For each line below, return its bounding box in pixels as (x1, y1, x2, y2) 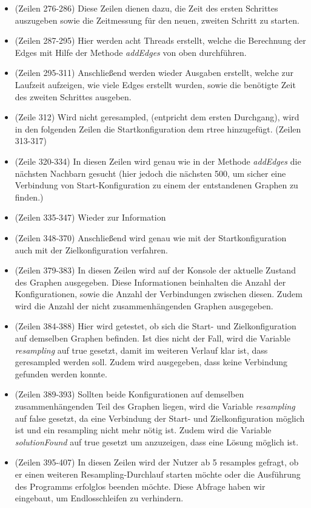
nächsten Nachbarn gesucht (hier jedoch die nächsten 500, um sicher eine (15, 166, 286, 179)
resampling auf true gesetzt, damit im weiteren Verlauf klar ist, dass (15, 343, 268, 356)
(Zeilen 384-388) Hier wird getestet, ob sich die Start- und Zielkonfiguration (15, 320, 296, 332)
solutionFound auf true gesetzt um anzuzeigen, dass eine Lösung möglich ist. (15, 435, 299, 448)
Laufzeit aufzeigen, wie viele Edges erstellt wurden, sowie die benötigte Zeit (15, 78, 296, 91)
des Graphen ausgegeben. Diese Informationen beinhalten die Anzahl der (15, 275, 286, 288)
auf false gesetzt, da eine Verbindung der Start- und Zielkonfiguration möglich (15, 411, 305, 424)
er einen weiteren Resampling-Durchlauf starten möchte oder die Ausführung (15, 468, 301, 480)
